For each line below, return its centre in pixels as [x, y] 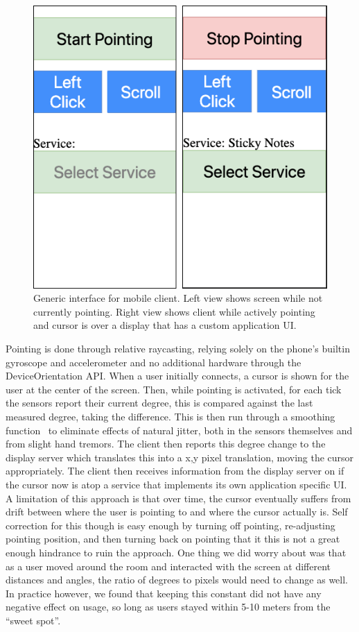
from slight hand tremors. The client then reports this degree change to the [166, 444]
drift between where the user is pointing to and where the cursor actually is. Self [177, 512]
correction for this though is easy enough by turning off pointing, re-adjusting [170, 525]
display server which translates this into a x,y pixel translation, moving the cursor [180, 457]
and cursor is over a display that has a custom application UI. [165, 325]
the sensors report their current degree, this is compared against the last [159, 403]
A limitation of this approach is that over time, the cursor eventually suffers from [178, 498]
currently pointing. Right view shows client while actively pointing [174, 311]
